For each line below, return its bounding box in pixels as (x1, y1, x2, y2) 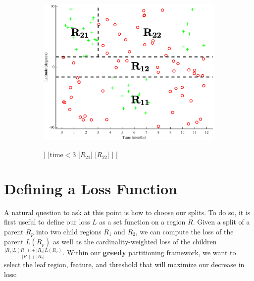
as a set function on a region (99, 217, 186, 227)
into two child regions (36, 226, 102, 236)
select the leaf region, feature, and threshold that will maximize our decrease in (4, 259, 245, 270)
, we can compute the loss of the (135, 226, 234, 236)
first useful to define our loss (4, 217, 90, 227)
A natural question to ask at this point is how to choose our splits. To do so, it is (4, 207, 251, 217)
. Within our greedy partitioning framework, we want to (62, 247, 236, 258)
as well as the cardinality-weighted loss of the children (53, 236, 217, 247)
